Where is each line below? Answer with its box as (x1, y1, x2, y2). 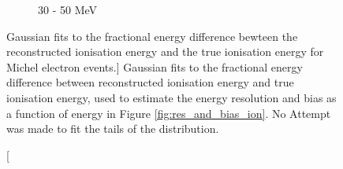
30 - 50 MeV (38, 2, 98, 17)
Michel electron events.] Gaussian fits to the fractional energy (6, 58, 303, 75)
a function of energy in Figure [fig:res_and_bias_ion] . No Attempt (6, 105, 331, 121)
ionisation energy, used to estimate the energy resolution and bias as (6, 89, 337, 105)
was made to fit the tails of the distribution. (6, 120, 219, 137)
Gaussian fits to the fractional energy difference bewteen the (6, 28, 298, 44)
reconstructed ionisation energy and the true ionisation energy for (6, 43, 324, 60)
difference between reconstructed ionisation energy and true (6, 74, 294, 90)
